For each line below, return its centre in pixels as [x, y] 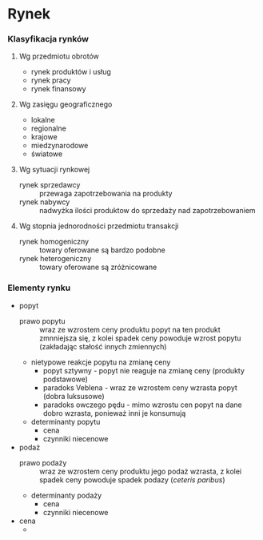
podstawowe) [66, 379]
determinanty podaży [66, 495]
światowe [47, 154]
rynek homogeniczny [54, 242]
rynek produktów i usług [71, 72]
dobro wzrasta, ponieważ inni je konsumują [114, 413]
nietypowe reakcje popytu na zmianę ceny [101, 362]
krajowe [44, 137]
